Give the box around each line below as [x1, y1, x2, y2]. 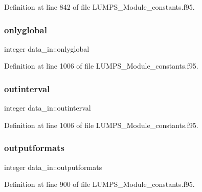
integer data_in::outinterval [4, 102, 91, 113]
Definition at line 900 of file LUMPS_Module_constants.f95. [4, 179, 195, 189]
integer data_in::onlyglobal [4, 43, 89, 54]
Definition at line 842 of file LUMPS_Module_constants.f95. [4, 2, 195, 12]
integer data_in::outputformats [4, 161, 102, 172]
